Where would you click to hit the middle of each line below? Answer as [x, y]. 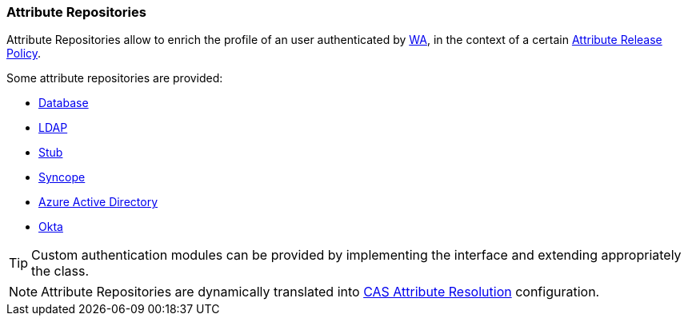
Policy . [24, 54]
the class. [60, 271]
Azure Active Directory [98, 202]
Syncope [62, 177]
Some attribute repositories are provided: [115, 78]
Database [64, 103]
